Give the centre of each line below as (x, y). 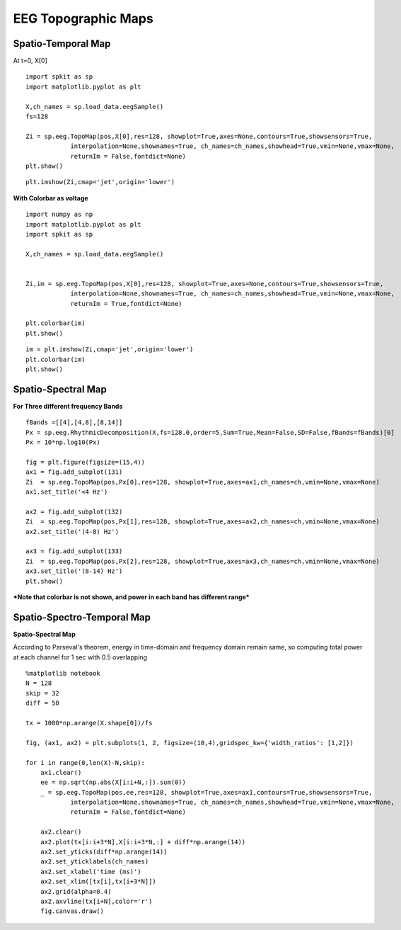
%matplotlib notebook (63, 674)
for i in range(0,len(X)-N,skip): (85, 762)
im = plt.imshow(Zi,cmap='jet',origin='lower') (110, 350)
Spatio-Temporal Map (62, 44)
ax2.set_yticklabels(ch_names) (94, 862)
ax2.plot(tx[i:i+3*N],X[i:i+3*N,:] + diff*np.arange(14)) (143, 842)
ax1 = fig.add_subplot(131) (74, 472)
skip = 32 (42, 693)
